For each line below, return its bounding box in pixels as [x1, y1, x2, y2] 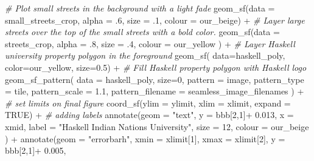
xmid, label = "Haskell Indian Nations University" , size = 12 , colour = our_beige [5, 120, 309, 133]
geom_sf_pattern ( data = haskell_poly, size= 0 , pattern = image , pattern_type [5, 73, 304, 85]
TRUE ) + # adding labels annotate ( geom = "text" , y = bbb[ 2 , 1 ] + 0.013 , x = [5, 108, 294, 121]
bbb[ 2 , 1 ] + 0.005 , [5, 144, 66, 157]
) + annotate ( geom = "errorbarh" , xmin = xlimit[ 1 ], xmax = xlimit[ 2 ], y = [5, 132, 285, 145]
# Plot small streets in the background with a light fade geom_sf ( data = [5, 2, 275, 14]
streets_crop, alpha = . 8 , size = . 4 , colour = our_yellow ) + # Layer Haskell [5, 37, 295, 50]
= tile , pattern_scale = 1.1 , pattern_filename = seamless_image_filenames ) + [5, 85, 304, 97]
